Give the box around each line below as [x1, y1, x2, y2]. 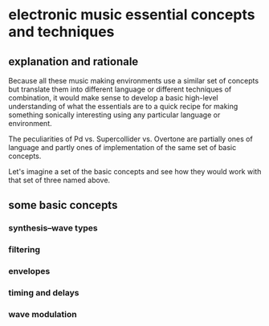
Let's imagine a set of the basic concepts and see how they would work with [8, 167, 262, 176]
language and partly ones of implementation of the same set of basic [8, 143, 237, 152]
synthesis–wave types [8, 222, 98, 234]
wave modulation [8, 309, 78, 320]
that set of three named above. [8, 175, 111, 185]
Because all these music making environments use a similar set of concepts [8, 76, 259, 85]
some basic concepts [8, 198, 118, 212]
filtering [8, 244, 41, 255]
